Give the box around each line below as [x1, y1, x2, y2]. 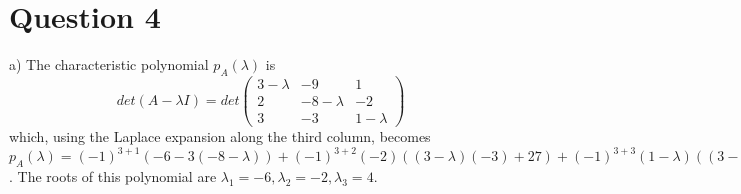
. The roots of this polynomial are [9, 165, 217, 186]
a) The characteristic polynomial [9, 54, 209, 75]
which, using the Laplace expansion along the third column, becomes [9, 126, 431, 147]
